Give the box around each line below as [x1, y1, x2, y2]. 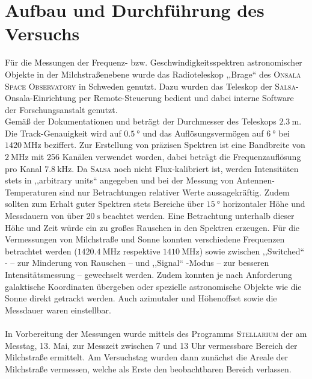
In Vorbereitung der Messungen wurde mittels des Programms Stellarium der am [5, 327, 307, 339]
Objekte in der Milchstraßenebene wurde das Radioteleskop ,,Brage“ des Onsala [5, 67, 301, 80]
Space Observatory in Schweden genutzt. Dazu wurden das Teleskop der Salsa [5, 79, 296, 92]
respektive [123, 244, 161, 257]
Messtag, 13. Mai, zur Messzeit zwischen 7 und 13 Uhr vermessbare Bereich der [5, 339, 298, 351]
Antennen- [236, 174, 275, 186]
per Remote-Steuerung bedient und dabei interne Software [79, 91, 294, 104]
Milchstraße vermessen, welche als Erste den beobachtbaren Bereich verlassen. [5, 362, 292, 375]
